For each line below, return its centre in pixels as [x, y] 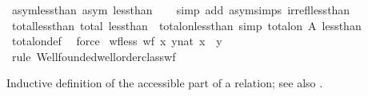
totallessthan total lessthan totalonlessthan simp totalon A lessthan [186, 25]
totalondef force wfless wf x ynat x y [117, 41]
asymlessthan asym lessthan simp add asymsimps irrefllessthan [181, 10]
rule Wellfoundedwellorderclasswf [94, 56]
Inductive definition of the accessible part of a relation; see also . [165, 83]
